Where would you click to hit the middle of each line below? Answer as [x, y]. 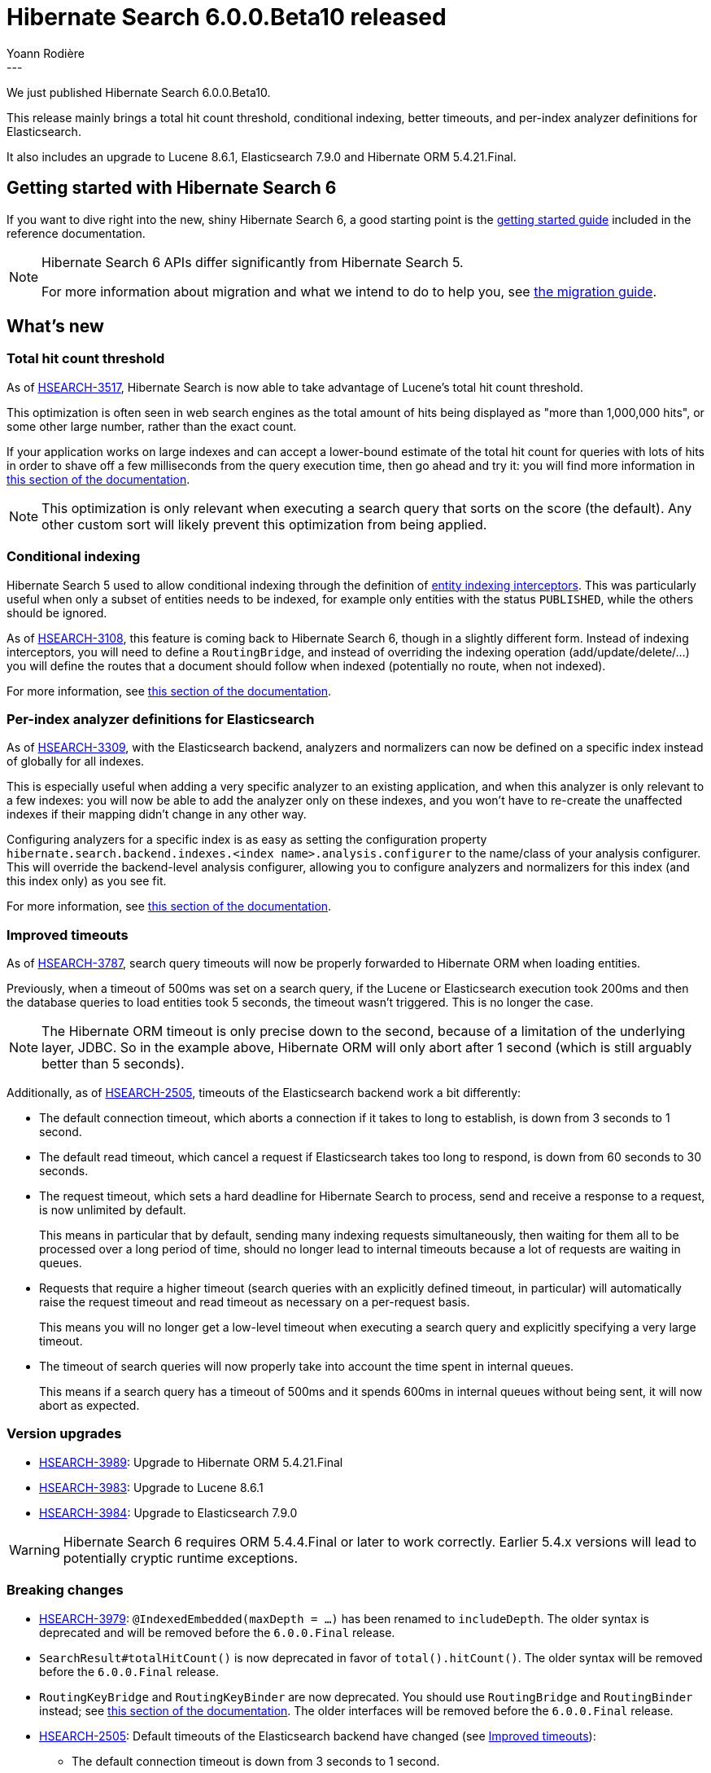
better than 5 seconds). [113, 1064]
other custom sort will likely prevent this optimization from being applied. [264, 524]
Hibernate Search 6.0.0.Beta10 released [227, 17]
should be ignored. [57, 612]
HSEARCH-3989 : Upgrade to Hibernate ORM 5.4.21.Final [191, 1462]
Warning [35, 1549]
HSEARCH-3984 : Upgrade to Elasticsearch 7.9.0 [168, 1512]
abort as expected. [89, 1406]
